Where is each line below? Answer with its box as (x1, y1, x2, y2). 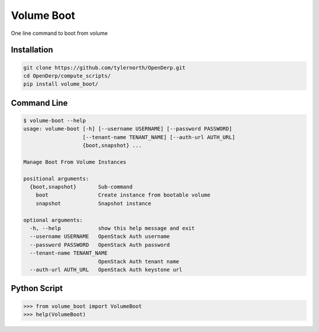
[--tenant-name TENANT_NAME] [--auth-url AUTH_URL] (82, 134, 236, 140)
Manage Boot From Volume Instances (23, 159, 126, 165)
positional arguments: (23, 175, 89, 182)
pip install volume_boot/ (23, 80, 99, 88)
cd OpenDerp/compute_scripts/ (23, 72, 111, 79)
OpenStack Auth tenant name (97, 258, 180, 265)
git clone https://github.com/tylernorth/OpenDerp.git (23, 64, 185, 71)
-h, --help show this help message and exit (30, 225, 195, 231)
